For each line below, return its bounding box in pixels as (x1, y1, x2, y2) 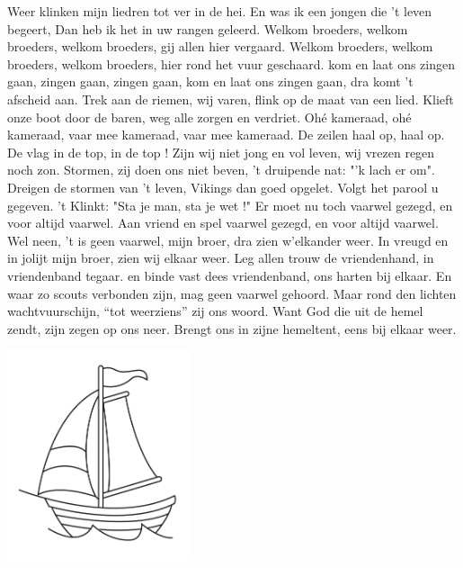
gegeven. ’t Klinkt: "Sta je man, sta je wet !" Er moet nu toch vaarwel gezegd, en (7, 195, 453, 214)
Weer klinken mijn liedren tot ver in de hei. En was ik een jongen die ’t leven (7, 2, 432, 20)
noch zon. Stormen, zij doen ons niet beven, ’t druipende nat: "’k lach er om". (7, 160, 435, 179)
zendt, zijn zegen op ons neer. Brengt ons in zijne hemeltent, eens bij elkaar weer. (7, 319, 457, 338)
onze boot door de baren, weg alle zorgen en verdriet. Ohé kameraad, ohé (7, 107, 412, 126)
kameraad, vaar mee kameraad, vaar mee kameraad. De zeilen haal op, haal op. (7, 125, 445, 144)
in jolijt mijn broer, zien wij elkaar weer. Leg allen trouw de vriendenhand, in (7, 248, 434, 267)
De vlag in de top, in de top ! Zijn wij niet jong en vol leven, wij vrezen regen (7, 142, 435, 161)
